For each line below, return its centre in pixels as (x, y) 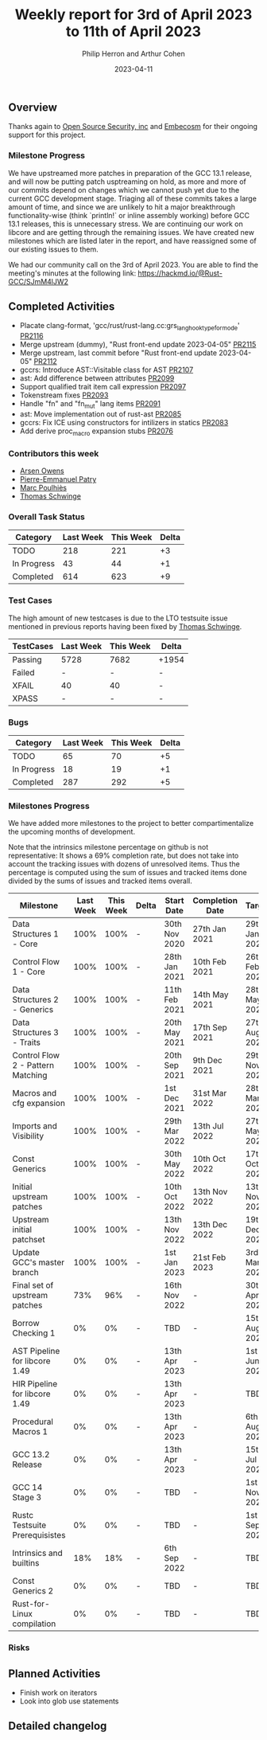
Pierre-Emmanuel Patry (58, 479)
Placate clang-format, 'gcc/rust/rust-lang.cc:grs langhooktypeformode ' (130, 326)
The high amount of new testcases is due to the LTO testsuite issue (118, 618)
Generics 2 (33, 1591)
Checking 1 (34, 1333)
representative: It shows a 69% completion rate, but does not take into (124, 856)
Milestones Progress (49, 806)
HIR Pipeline (35, 1384)
